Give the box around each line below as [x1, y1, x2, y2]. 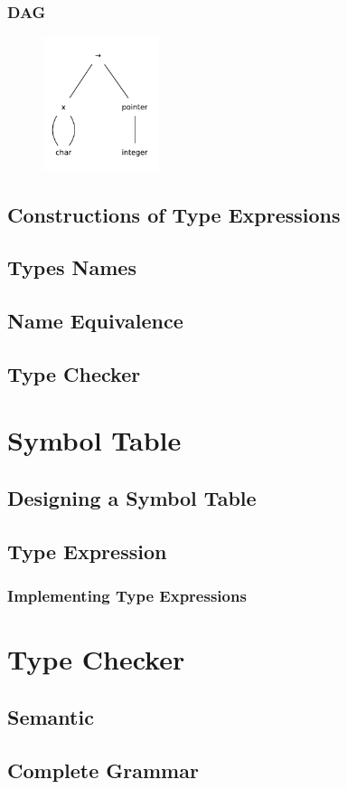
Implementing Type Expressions [7, 585, 247, 607]
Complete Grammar [7, 756, 199, 784]
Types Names [7, 253, 136, 281]
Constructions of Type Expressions [7, 200, 341, 228]
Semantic [7, 702, 94, 730]
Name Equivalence [7, 307, 183, 335]
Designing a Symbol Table [7, 484, 257, 512]
